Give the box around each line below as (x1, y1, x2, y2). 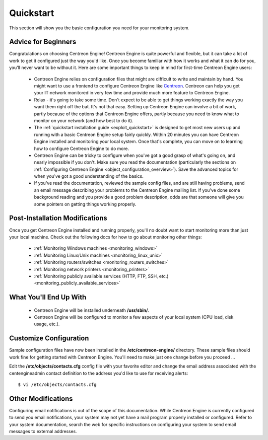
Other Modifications (9, 394, 73, 403)
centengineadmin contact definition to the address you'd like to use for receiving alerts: (9, 370, 188, 376)
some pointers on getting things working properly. (34, 201, 136, 207)
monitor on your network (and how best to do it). (34, 117, 134, 124)
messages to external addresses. (9, 429, 77, 435)
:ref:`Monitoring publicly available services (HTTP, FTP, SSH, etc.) (34, 273, 169, 279)
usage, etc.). (34, 321, 60, 327)
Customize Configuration (9, 334, 89, 343)
